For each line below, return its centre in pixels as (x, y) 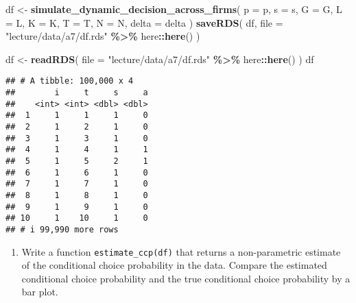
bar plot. (40, 292)
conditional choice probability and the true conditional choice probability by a (186, 278)
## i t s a (77, 93)
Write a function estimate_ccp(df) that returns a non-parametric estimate (181, 251)
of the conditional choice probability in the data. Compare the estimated (174, 265)
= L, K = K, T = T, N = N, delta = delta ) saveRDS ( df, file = (144, 22)
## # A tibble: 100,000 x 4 (70, 81)
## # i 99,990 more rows (62, 229)
